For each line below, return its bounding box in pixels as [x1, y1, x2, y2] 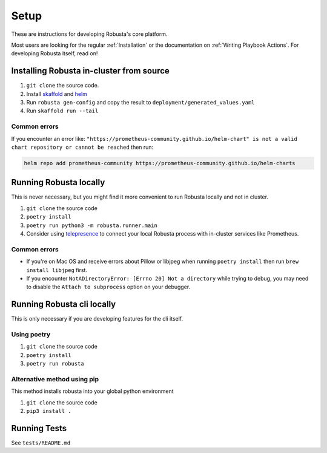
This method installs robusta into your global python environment [11, 387, 174, 395]
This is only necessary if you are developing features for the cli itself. [11, 315, 183, 322]
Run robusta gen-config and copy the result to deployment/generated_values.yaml [26, 99, 255, 106]
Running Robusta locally [11, 177, 105, 188]
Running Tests [11, 423, 67, 434]
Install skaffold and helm [26, 90, 88, 97]
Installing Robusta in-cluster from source [11, 66, 170, 76]
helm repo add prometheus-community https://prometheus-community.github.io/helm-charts [24, 160, 296, 166]
